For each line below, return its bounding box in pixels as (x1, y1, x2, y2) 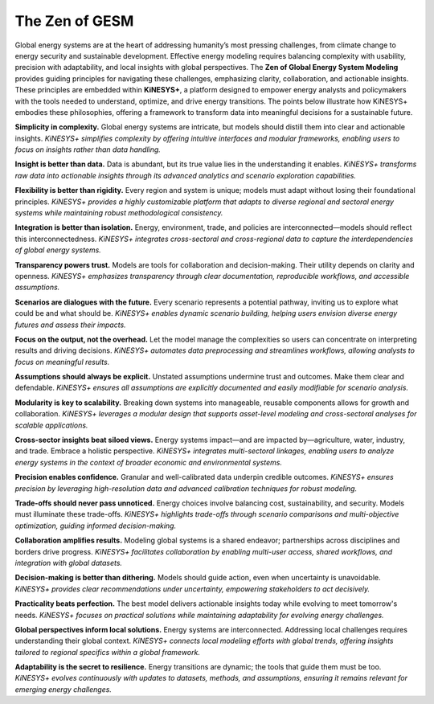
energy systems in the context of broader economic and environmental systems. (14, 457, 283, 467)
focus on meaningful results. (14, 357, 110, 366)
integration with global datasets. (14, 558, 123, 567)
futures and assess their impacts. (14, 320, 126, 329)
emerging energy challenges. (14, 684, 113, 694)
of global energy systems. (14, 245, 102, 255)
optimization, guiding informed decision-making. (14, 521, 177, 530)
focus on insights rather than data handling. (14, 145, 161, 154)
